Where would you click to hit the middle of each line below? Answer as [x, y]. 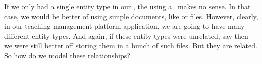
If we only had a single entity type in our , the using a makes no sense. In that [127, 6]
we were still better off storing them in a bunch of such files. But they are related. [131, 46]
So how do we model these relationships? [67, 55]
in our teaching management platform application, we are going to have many [124, 26]
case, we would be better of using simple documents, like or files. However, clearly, [131, 16]
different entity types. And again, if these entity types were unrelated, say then [126, 36]
